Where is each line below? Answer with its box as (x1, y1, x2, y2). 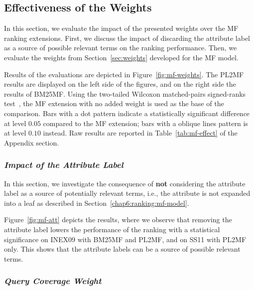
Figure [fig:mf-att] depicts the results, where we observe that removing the (4, 214, 232, 225)
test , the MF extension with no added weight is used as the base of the (4, 98, 224, 109)
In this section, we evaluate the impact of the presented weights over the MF (4, 23, 239, 33)
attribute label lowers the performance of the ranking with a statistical (4, 224, 220, 234)
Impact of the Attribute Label (4, 158, 124, 171)
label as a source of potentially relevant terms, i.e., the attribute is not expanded (4, 188, 251, 198)
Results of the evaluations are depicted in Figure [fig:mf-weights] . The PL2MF (4, 69, 244, 79)
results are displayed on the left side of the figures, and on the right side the (4, 79, 236, 89)
